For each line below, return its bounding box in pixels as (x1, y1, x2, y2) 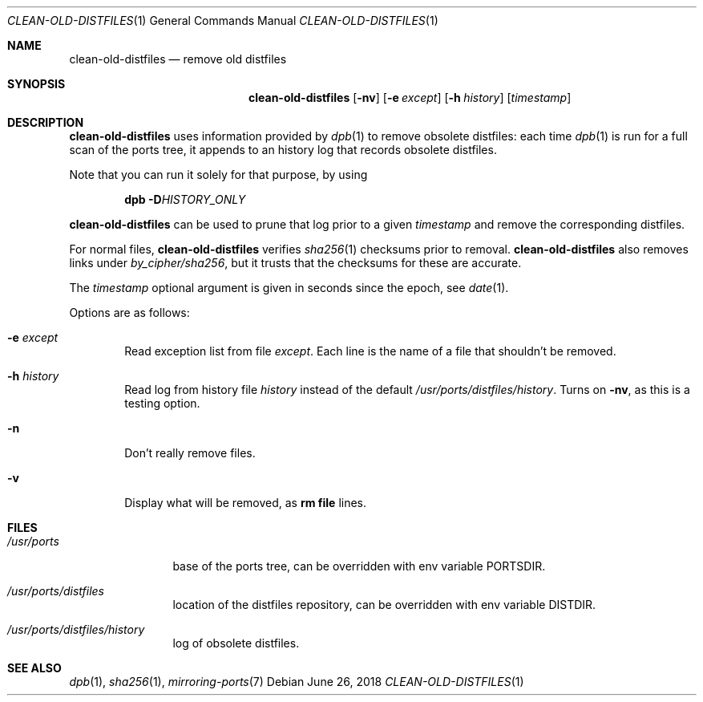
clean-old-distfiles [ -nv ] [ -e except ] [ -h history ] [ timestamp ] (248, 91, 572, 104)
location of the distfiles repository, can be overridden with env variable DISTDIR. (172, 598, 596, 611)
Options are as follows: (69, 306, 190, 319)
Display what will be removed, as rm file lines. (124, 496, 367, 509)
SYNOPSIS (7, 77, 66, 91)
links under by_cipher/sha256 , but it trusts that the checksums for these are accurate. (69, 256, 522, 270)
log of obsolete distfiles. (172, 636, 300, 650)
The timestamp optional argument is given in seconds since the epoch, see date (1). (69, 281, 509, 294)
